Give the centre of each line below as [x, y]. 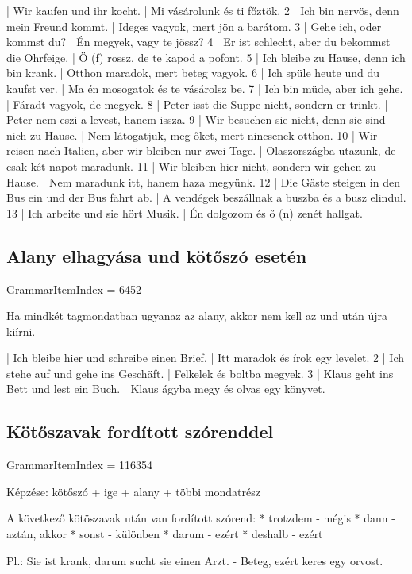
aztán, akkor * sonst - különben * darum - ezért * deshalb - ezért [165, 534]
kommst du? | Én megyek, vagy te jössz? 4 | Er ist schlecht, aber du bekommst [198, 42]
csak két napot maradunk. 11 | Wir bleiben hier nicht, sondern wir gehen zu [191, 166]
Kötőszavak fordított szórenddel [140, 431]
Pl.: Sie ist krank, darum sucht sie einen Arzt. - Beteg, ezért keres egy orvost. [195, 560]
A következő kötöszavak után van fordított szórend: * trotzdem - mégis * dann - [201, 518]
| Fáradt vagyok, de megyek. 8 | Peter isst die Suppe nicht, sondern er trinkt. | [197, 104]
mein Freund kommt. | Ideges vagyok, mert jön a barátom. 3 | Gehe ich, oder [194, 26]
